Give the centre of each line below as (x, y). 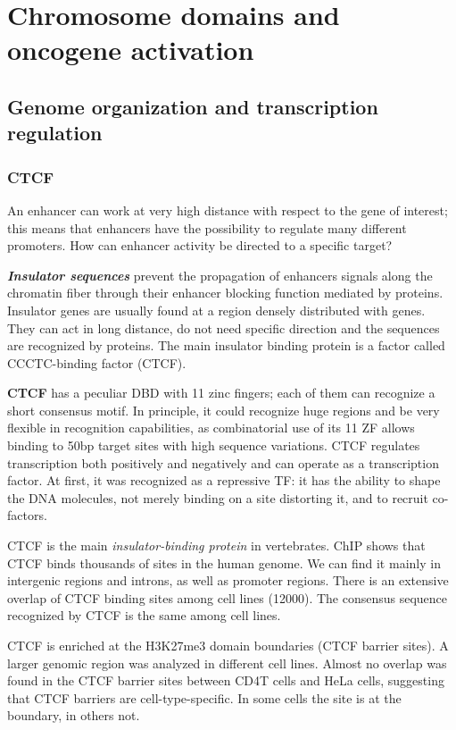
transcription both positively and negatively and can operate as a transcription (223, 462)
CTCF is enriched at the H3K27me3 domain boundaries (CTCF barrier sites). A (228, 646)
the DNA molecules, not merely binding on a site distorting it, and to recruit (218, 497)
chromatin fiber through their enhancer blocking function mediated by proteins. (225, 293)
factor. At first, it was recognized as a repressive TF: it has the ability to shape (224, 480)
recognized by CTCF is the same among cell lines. (144, 615)
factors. (27, 515)
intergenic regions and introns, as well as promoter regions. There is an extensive (228, 580)
